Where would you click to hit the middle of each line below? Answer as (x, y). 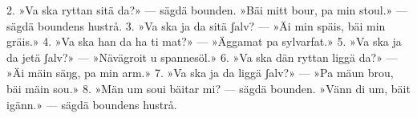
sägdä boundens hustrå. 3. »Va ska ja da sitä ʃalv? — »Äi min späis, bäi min (196, 25)
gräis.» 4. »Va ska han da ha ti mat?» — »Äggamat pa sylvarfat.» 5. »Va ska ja (204, 41)
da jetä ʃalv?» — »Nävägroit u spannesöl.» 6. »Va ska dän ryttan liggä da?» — (202, 57)
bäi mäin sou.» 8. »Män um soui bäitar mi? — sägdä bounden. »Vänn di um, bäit (208, 88)
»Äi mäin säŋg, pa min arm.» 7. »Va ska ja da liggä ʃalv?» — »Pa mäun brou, (200, 73)
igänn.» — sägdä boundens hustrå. (92, 104)
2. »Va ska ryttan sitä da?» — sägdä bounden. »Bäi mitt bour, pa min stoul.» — (207, 10)
